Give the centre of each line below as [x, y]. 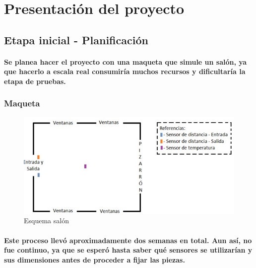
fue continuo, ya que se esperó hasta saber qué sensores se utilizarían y [128, 250]
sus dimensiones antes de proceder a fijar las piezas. [95, 259]
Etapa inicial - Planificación [76, 40]
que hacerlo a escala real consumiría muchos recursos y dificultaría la [125, 71]
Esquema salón [46, 221]
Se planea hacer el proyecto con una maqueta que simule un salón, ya [126, 61]
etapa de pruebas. [35, 81]
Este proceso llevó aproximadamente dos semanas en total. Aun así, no [128, 240]
